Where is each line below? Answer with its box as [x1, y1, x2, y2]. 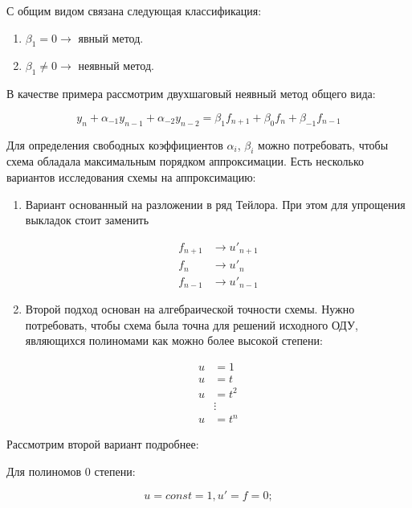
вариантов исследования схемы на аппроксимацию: [6, 168, 256, 185]
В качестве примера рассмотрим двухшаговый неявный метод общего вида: [6, 85, 376, 102]
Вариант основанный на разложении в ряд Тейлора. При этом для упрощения [25, 195, 406, 212]
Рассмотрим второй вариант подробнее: [6, 436, 199, 453]
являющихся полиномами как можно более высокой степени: [25, 332, 323, 349]
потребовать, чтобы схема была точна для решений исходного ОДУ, [25, 316, 358, 333]
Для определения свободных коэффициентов [6, 136, 223, 153]
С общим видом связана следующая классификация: [6, 2, 262, 18]
